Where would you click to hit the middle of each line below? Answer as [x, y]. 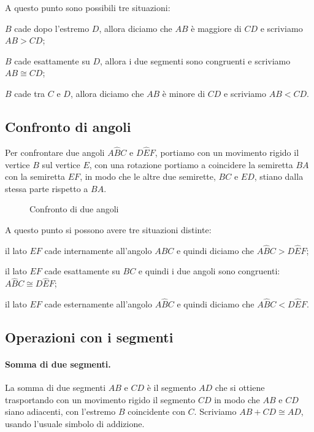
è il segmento [171, 388]
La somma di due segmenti [56, 388]
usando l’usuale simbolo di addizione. [75, 423]
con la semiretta [35, 176]
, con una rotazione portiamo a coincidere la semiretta [191, 164]
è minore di [184, 93]
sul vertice [61, 164]
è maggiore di [216, 28]
